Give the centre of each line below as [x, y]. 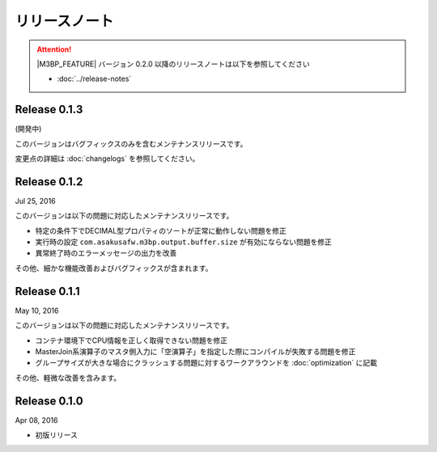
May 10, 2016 [37, 310]
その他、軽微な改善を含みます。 [68, 378]
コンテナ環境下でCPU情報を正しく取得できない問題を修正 [132, 340]
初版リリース [57, 435]
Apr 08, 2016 [36, 420]
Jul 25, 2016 [35, 201]
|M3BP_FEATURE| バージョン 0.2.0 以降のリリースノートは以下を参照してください [174, 64]
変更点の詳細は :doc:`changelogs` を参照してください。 [107, 158]
